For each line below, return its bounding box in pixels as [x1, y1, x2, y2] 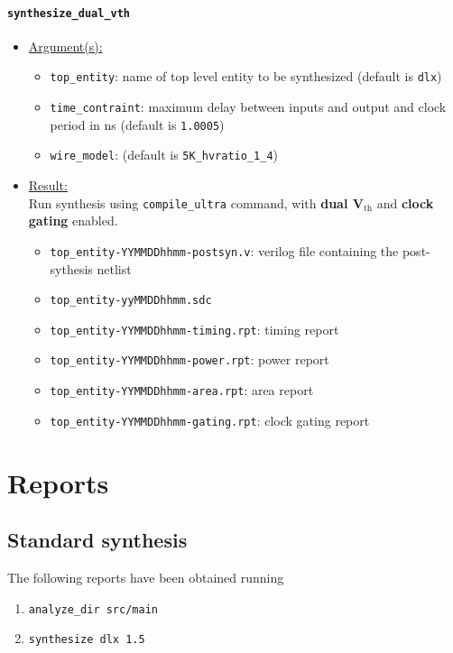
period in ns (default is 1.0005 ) [50, 115, 225, 133]
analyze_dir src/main [28, 602, 158, 616]
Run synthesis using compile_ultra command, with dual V [28, 193, 364, 212]
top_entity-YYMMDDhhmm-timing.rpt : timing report [50, 319, 339, 338]
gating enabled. [28, 211, 118, 230]
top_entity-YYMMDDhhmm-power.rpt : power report [50, 350, 329, 369]
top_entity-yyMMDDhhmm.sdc [50, 294, 212, 308]
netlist [97, 259, 132, 278]
